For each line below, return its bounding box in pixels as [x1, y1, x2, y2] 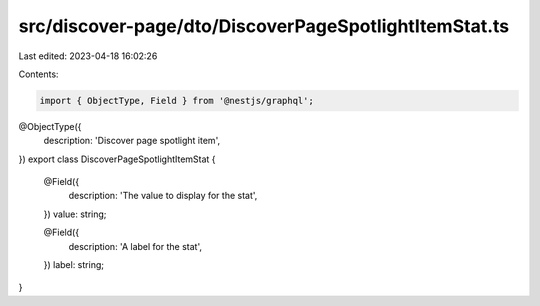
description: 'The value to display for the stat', [68, 190, 258, 202]
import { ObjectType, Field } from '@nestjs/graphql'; [39, 95, 314, 106]
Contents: [18, 68, 59, 80]
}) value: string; [43, 208, 107, 220]
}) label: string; [43, 259, 105, 271]
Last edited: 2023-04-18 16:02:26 [18, 50, 158, 62]
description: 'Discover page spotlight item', [43, 135, 220, 147]
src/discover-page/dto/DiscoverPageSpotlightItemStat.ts [18, 15, 510, 37]
